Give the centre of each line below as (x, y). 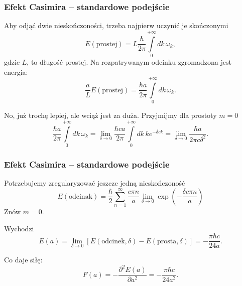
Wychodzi (19, 228)
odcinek (113, 241)
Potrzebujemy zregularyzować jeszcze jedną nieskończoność (95, 183)
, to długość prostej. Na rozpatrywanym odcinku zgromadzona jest (129, 61)
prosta (167, 241)
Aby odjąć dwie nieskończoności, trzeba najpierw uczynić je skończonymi (116, 25)
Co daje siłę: (23, 260)
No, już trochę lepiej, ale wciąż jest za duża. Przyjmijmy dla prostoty (110, 115)
